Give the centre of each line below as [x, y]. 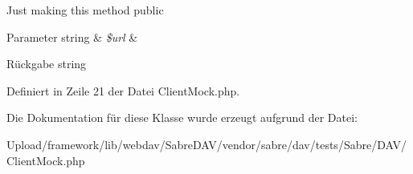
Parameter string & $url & [72, 36]
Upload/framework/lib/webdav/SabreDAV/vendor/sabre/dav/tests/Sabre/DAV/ [206, 144]
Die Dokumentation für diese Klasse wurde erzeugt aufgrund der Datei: [182, 117]
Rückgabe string [47, 64]
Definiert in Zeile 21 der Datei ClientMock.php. [123, 90]
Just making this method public [85, 10]
